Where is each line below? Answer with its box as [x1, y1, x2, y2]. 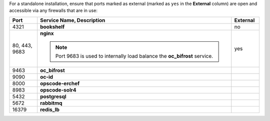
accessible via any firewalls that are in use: [9, 7, 97, 13]
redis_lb [40, 106, 60, 113]
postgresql [40, 93, 67, 100]
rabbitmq [40, 100, 62, 107]
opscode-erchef [40, 80, 80, 87]
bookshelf [40, 23, 65, 30]
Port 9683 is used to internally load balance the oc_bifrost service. [55, 52, 213, 59]
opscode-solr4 [40, 86, 77, 93]
